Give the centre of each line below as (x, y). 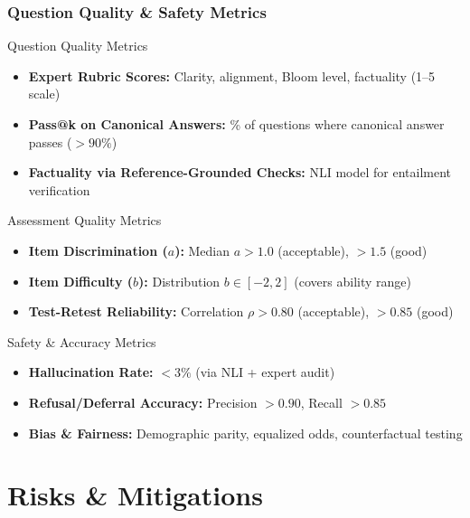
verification (59, 189)
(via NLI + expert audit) (265, 372)
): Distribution (179, 281)
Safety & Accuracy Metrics (82, 341)
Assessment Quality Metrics (85, 220)
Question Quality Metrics (78, 46)
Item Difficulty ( (81, 281)
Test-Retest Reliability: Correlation (136, 311)
